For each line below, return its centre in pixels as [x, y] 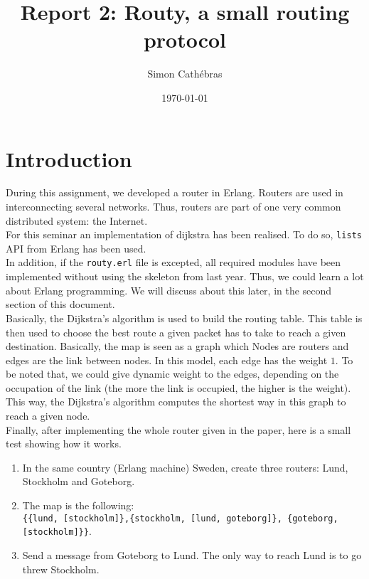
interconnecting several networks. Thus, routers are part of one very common [173, 207]
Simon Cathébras [185, 74]
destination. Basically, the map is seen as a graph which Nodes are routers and [177, 346]
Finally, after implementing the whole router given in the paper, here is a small [178, 429]
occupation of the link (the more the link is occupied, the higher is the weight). [178, 387]
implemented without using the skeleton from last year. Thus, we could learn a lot [185, 276]
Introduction [69, 158]
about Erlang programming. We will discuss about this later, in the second [169, 290]
